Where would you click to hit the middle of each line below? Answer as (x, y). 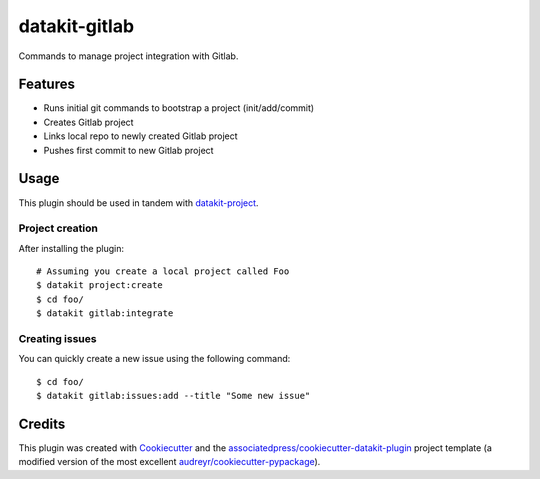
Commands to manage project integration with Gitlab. (128, 56)
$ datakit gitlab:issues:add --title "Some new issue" (173, 396)
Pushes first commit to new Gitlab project (128, 150)
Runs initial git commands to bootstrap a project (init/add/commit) (179, 108)
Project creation (58, 228)
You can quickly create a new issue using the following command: (154, 359)
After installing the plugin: (71, 248)
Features (46, 84)
